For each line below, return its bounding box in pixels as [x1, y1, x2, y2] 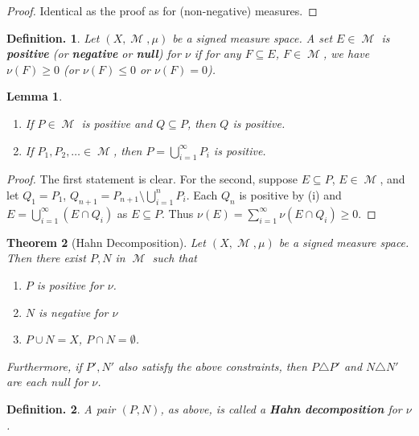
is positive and [81, 114, 153, 131]
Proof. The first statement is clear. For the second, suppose [6, 171, 298, 187]
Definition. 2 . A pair [6, 400, 116, 417]
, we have [322, 45, 370, 62]
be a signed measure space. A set [172, 29, 333, 46]
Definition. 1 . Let [6, 29, 100, 46]
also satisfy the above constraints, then [118, 357, 307, 374]
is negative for [39, 303, 109, 320]
